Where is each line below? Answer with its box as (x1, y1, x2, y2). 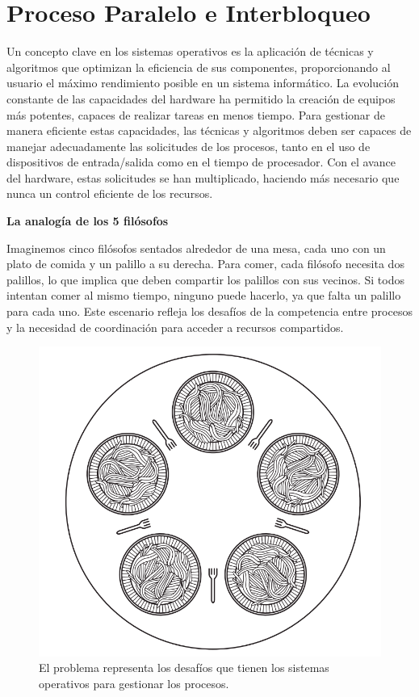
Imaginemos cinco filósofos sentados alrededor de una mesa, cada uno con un (6, 239, 386, 256)
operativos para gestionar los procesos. (39, 674, 229, 691)
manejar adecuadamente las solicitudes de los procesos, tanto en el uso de (6, 137, 371, 154)
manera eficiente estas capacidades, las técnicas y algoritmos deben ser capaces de (6, 122, 412, 139)
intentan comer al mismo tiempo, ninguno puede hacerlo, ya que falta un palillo (6, 287, 401, 304)
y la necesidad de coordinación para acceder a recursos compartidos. (6, 318, 344, 335)
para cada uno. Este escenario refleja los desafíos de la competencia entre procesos (6, 303, 413, 320)
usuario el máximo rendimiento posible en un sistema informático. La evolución (6, 74, 399, 91)
